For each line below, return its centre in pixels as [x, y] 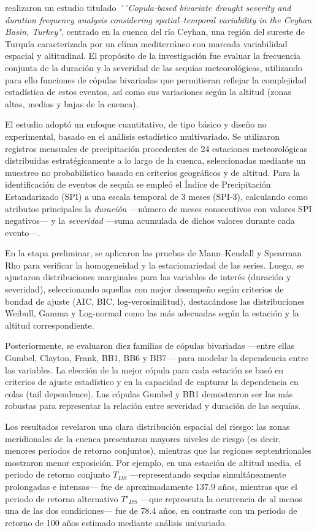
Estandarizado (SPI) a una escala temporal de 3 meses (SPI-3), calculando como [156, 196]
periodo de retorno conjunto [58, 474]
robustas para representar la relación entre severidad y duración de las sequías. [153, 406]
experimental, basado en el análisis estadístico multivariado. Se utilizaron [143, 136]
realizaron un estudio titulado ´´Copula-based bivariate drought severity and [148, 7]
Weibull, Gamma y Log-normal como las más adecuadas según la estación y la [152, 313]
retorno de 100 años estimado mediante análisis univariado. [116, 522]
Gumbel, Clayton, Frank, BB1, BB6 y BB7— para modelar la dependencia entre [157, 358]
